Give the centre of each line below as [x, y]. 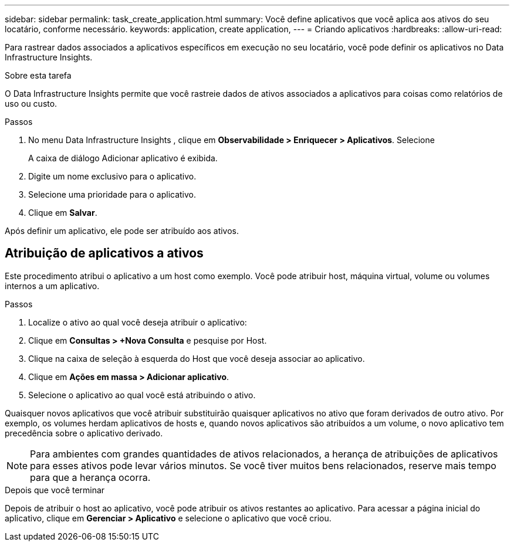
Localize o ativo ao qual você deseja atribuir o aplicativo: [138, 322]
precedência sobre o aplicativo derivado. [84, 433]
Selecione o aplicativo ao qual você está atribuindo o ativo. [142, 395]
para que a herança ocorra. [90, 477]
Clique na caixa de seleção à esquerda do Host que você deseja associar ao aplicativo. [197, 358]
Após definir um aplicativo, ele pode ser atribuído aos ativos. [122, 231]
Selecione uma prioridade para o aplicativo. [112, 194]
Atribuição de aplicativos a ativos [104, 253]
